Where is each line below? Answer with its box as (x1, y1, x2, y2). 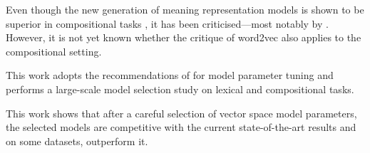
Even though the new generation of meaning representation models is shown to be (6, 2, 364, 16)
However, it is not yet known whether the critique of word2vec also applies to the (6, 30, 361, 45)
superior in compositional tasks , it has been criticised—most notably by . (6, 16, 329, 31)
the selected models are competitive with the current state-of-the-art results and (6, 120, 356, 134)
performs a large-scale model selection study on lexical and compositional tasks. (6, 81, 354, 96)
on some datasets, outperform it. (6, 133, 148, 148)
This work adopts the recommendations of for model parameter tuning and (6, 68, 334, 83)
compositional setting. (6, 43, 102, 58)
